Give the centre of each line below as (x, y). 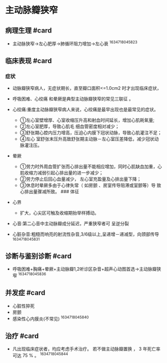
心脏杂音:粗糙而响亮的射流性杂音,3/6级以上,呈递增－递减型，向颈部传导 (85, 234)
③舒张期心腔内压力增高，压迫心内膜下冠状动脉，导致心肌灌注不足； (91, 133)
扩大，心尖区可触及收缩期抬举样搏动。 (59, 213)
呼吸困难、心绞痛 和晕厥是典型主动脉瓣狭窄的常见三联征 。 (73, 99)
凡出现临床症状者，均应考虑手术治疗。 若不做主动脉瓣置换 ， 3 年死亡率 (86, 349)
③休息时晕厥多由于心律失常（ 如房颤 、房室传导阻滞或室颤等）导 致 (90, 186)
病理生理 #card (28, 30)
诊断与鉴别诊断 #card (38, 256)
